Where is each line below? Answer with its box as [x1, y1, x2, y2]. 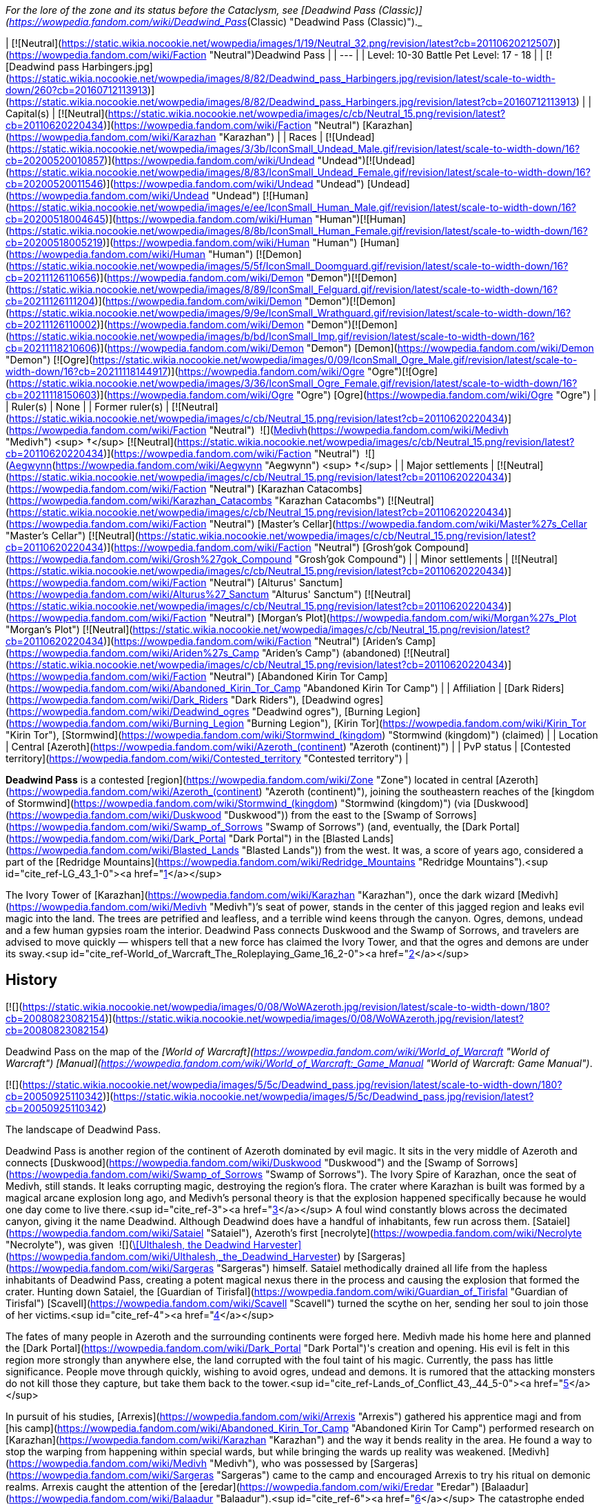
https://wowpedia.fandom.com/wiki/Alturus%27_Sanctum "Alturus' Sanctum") [9, 588, 362, 600]
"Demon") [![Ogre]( [6, 354, 93, 366]
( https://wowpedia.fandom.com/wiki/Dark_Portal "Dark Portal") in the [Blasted [6, 833, 360, 844]
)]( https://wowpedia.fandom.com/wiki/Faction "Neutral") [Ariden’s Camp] [103, 635, 436, 647]
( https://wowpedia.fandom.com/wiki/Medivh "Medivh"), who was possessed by [6, 1457, 368, 1469]
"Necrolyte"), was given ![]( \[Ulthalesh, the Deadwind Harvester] [6, 1238, 302, 1250]
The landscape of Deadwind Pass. [6, 1123, 161, 1135]
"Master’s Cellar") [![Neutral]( [6, 530, 139, 541]
